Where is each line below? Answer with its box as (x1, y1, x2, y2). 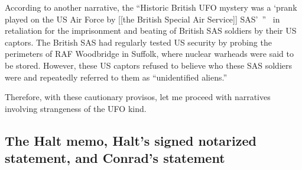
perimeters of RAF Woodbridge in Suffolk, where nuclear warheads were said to (5, 47, 294, 60)
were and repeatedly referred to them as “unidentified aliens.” (5, 70, 228, 83)
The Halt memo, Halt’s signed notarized (5, 131, 256, 149)
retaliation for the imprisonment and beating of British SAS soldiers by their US (5, 24, 297, 37)
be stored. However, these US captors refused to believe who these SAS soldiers (5, 59, 293, 71)
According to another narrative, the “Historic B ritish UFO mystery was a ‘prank (5, 1, 297, 13)
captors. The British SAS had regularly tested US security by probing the (5, 36, 272, 48)
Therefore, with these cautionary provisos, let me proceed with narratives (5, 91, 271, 103)
